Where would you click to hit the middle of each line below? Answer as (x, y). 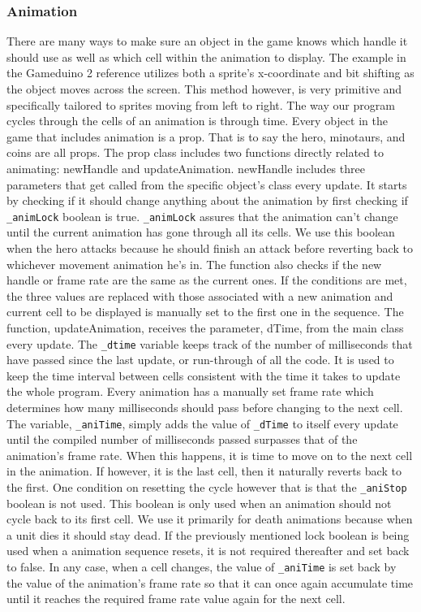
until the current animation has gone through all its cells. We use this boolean (201, 232)
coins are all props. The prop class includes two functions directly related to (195, 152)
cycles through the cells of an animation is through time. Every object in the (197, 121)
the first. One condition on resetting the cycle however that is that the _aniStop (207, 487)
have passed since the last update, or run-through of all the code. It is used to (200, 360)
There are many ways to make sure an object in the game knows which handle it (207, 41)
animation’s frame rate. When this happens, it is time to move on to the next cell (210, 455)
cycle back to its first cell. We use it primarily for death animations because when (210, 519)
